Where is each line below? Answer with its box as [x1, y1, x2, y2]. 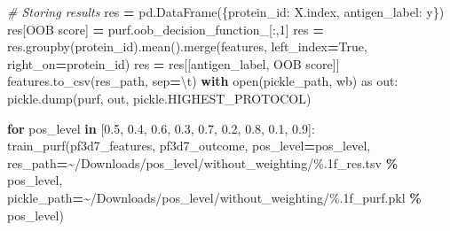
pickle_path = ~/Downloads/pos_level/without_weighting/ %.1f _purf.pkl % [7, 188, 422, 206]
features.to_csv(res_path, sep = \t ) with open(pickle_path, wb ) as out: [7, 72, 399, 90]
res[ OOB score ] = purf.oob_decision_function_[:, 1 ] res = [7, 19, 324, 38]
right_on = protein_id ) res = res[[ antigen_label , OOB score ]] [7, 54, 340, 73]
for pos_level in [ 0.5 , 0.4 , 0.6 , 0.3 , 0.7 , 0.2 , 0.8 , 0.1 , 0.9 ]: [7, 119, 315, 137]
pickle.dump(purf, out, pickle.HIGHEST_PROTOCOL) [7, 89, 312, 107]
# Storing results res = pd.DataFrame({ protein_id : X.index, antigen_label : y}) [7, 3, 445, 20]
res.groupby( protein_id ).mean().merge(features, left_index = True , [7, 37, 367, 56]
